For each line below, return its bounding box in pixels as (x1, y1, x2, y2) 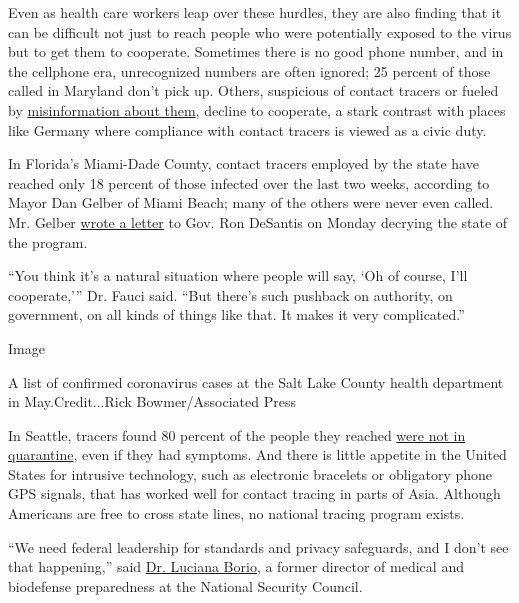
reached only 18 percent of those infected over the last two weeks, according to (8, 172, 490, 193)
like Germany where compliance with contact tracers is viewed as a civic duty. (8, 119, 487, 140)
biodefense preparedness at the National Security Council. (8, 575, 363, 596)
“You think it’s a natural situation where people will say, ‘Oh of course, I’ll (8, 265, 468, 286)
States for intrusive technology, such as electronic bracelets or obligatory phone (8, 463, 493, 484)
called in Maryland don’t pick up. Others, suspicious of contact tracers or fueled (8, 80, 499, 101)
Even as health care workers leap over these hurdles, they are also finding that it (8, 2, 502, 22)
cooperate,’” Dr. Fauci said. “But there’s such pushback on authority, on (8, 284, 453, 305)
